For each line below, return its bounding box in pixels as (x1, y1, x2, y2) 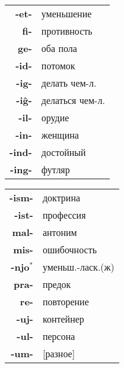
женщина (41, 128, 79, 142)
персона (42, 329, 75, 343)
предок (42, 277, 71, 291)
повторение (42, 295, 89, 308)
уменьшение (41, 7, 92, 20)
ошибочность (42, 243, 97, 256)
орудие (41, 111, 69, 124)
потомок (41, 59, 75, 72)
